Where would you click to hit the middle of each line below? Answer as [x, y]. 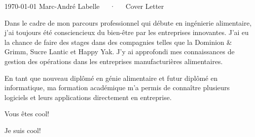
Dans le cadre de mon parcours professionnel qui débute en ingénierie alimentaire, [128, 22]
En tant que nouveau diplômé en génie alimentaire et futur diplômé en [111, 78]
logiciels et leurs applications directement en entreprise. [88, 97]
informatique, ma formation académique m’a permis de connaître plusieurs [117, 87]
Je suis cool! [23, 130]
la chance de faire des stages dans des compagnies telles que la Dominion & [118, 42]
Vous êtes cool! [27, 114]
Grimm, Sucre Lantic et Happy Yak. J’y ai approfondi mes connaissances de [120, 51]
